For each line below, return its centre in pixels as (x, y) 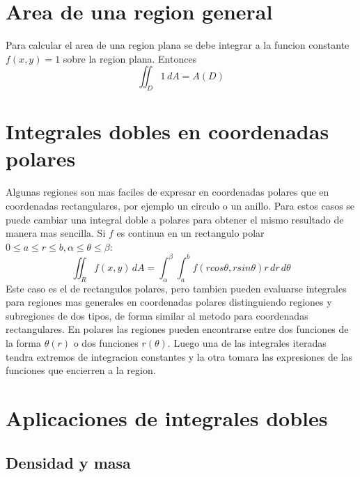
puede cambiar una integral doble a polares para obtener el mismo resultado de (175, 219)
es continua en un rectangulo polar (190, 233)
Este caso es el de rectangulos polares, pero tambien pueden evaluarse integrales (176, 288)
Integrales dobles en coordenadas (167, 131)
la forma (23, 343)
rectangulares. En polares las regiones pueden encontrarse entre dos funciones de (177, 329)
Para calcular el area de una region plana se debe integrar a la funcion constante (178, 45)
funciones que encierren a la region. (81, 370)
